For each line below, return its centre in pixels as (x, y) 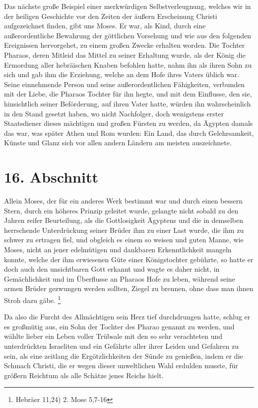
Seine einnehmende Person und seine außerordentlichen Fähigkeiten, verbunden (124, 84)
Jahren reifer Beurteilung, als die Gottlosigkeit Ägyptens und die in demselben (124, 220)
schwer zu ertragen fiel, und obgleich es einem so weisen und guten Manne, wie (124, 240)
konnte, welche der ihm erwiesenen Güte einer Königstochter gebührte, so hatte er (129, 259)
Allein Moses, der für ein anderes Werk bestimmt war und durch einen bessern (124, 201)
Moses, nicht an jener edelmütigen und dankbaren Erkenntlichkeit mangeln (118, 249)
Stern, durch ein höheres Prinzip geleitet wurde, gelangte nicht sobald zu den (121, 210)
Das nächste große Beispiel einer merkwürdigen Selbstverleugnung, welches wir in (128, 6)
